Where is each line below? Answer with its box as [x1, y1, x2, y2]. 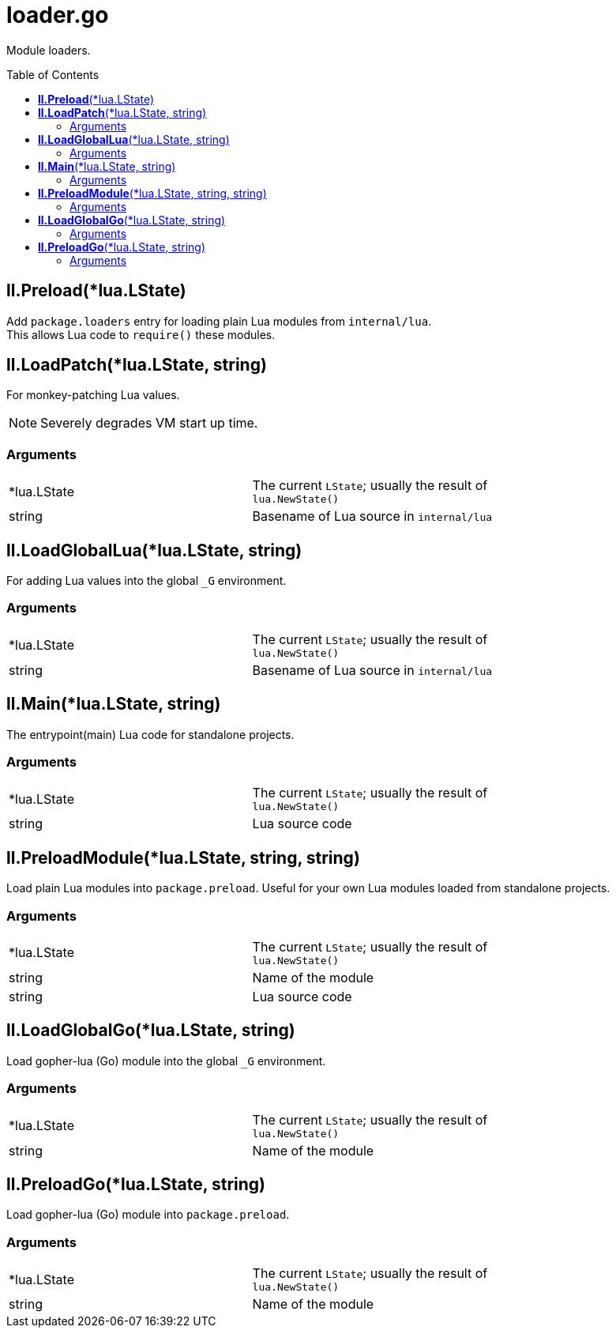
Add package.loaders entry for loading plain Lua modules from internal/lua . [6, 314, 432, 328]
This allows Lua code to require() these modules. [6, 327, 276, 341]
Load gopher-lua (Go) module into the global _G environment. [6, 1053, 326, 1068]
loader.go [6, 2, 109, 28]
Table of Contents [6, 67, 100, 81]
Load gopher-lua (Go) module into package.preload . [6, 1208, 290, 1222]
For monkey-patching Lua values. [6, 388, 180, 402]
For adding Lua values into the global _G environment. [6, 574, 287, 588]
